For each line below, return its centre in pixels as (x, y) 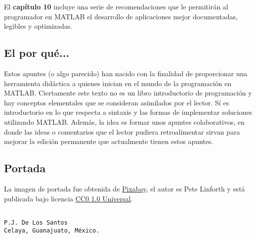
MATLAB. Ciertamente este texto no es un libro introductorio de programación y (128, 93)
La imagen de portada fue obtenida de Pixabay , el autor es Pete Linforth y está (125, 188)
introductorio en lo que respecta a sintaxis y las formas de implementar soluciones (128, 112)
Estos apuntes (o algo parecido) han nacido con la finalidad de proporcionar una (126, 73)
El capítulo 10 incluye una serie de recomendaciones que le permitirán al (116, 6)
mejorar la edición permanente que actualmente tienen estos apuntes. (109, 141)
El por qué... (37, 53)
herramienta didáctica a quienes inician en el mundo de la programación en (118, 83)
